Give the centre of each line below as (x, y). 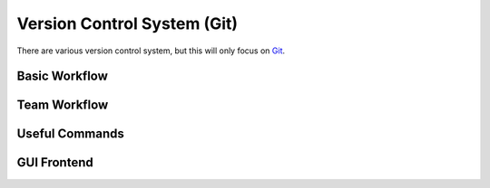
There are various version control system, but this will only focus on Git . (151, 51)
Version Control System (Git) (127, 23)
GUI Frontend (55, 163)
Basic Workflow (63, 76)
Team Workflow (63, 105)
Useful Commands (70, 134)
